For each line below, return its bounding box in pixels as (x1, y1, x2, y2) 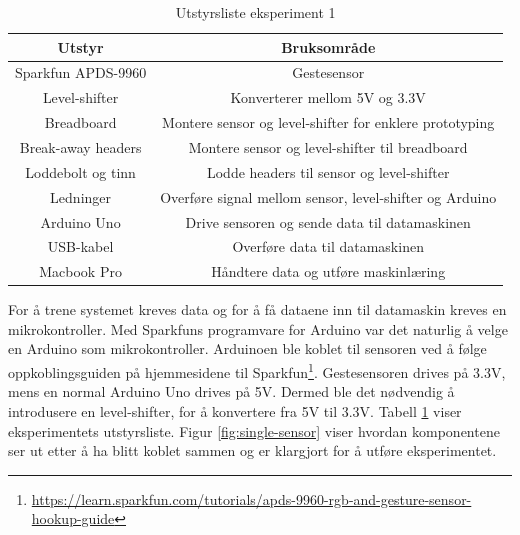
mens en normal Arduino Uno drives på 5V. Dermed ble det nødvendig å (8, 381, 455, 402)
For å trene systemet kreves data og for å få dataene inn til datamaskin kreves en (8, 299, 507, 320)
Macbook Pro (39, 261, 122, 282)
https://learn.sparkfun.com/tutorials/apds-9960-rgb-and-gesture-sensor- (31, 488, 472, 509)
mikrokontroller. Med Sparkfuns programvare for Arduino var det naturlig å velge (8, 318, 508, 339)
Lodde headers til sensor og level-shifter (206, 161, 450, 182)
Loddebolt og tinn (25, 161, 136, 182)
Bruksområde (281, 36, 376, 57)
